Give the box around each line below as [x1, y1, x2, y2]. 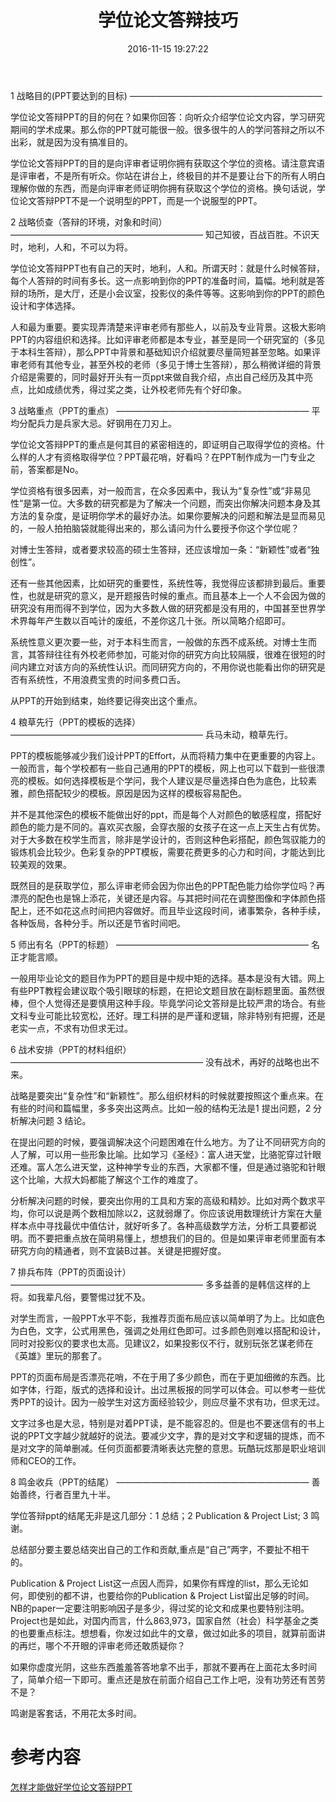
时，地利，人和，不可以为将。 [10, 241, 133, 253]
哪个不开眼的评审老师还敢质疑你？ [44, 1639, 186, 1651]
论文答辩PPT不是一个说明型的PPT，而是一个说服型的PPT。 [18, 194, 263, 206]
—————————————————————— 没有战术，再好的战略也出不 [10, 1056, 320, 1068]
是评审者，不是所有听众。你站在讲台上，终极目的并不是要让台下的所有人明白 [10, 169, 326, 181]
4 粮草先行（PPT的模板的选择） [10, 716, 141, 728]
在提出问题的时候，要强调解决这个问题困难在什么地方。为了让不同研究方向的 [10, 1136, 326, 1148]
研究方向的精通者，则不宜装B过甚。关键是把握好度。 [10, 1244, 227, 1256]
